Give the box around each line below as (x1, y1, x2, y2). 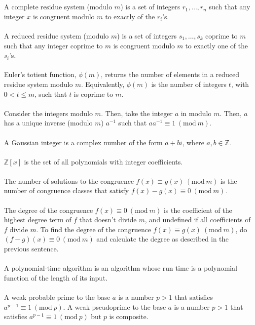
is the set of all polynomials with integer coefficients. (24, 156, 183, 166)
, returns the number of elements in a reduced (101, 69, 240, 80)
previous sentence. (4, 244, 59, 254)
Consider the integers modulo (4, 108, 93, 118)
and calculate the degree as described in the (96, 234, 229, 244)
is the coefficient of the (163, 204, 232, 215)
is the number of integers (151, 79, 226, 89)
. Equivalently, (81, 79, 125, 89)
